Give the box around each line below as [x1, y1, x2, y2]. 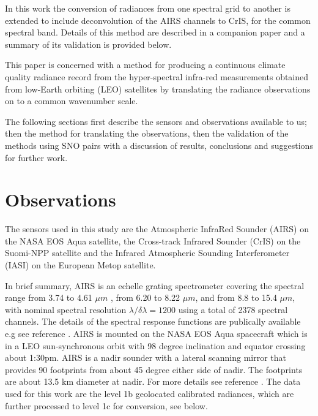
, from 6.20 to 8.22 [110, 291, 180, 304]
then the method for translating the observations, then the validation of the [5, 127, 289, 140]
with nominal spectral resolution [5, 303, 127, 316]
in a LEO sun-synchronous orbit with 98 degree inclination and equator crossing [5, 339, 306, 352]
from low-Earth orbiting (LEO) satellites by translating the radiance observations [5, 82, 311, 95]
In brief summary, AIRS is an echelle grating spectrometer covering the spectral [5, 279, 305, 292]
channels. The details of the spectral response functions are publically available [5, 315, 301, 328]
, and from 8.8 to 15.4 [195, 291, 277, 304]
